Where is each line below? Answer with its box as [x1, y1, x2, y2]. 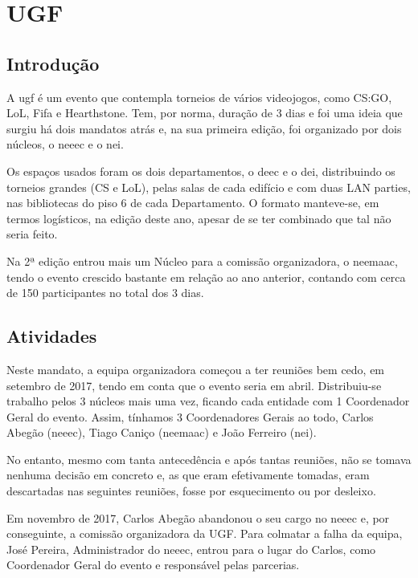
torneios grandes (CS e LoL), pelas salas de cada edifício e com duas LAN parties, [6, 178, 411, 195]
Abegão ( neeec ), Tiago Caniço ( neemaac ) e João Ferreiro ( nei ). [6, 424, 317, 441]
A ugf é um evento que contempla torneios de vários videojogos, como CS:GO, [6, 88, 392, 105]
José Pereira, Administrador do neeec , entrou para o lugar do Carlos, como [6, 540, 376, 557]
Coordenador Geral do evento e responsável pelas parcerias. [6, 556, 300, 573]
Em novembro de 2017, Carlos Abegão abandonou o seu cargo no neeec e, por [6, 509, 390, 526]
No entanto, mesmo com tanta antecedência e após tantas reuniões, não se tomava [6, 450, 412, 467]
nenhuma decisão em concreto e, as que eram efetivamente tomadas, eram [6, 466, 370, 483]
